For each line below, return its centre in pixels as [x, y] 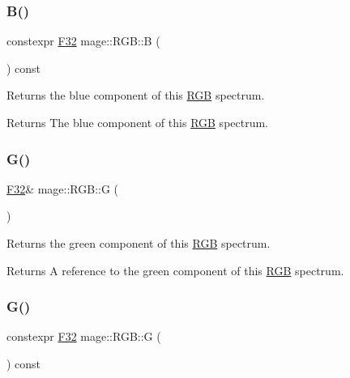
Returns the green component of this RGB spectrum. [139, 243]
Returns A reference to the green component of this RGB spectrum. [175, 270]
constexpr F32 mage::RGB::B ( [83, 41]
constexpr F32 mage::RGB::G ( [84, 336]
